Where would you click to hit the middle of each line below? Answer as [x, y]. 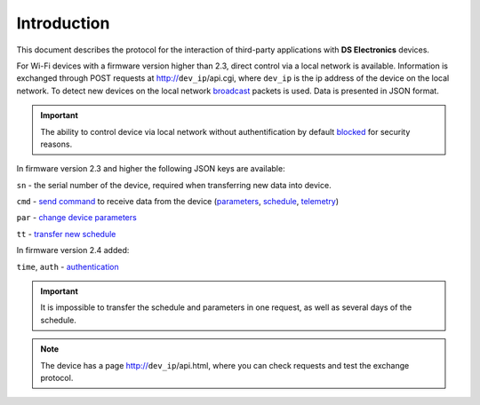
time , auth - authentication [68, 266]
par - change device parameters [76, 218]
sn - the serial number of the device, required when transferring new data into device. [174, 185]
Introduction [63, 23]
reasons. [56, 144]
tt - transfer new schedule [66, 234]
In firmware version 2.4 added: [73, 250]
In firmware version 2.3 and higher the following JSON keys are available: [151, 169]
